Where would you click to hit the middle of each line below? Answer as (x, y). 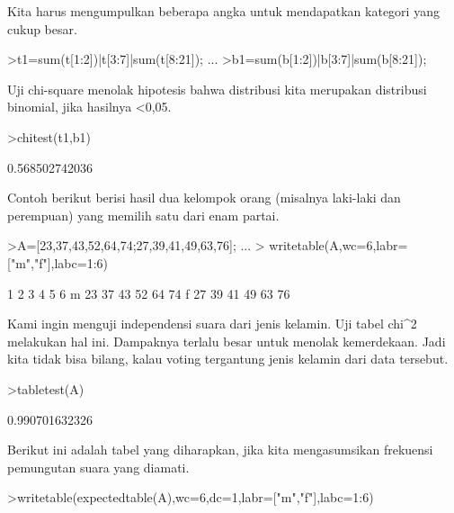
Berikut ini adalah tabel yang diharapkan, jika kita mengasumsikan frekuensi (220, 450)
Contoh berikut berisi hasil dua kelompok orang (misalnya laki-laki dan (204, 198)
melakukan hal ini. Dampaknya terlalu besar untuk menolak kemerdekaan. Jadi (227, 341)
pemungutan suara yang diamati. (98, 467)
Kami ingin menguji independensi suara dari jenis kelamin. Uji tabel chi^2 (212, 324)
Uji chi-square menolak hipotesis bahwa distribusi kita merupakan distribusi (217, 89)
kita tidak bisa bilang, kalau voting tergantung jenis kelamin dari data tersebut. (228, 359)
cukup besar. (42, 28)
